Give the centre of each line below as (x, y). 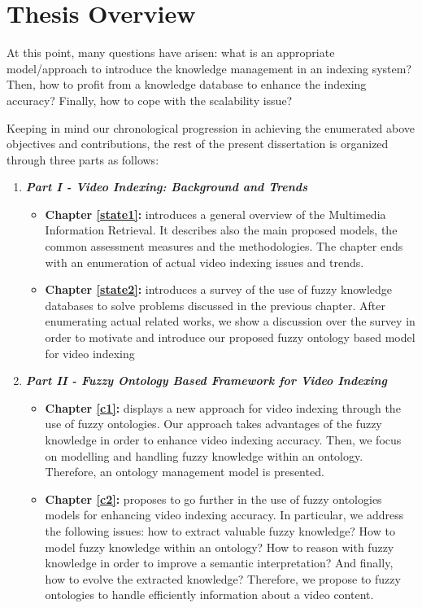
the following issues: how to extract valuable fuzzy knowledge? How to (220, 530)
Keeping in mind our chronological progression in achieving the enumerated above (211, 127)
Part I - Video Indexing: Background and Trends (166, 187)
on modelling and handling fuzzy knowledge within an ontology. (204, 455)
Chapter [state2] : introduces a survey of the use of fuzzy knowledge (219, 289)
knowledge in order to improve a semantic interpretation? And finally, (219, 563)
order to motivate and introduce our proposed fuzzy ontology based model (230, 337)
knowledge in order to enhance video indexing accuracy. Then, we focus (223, 440)
